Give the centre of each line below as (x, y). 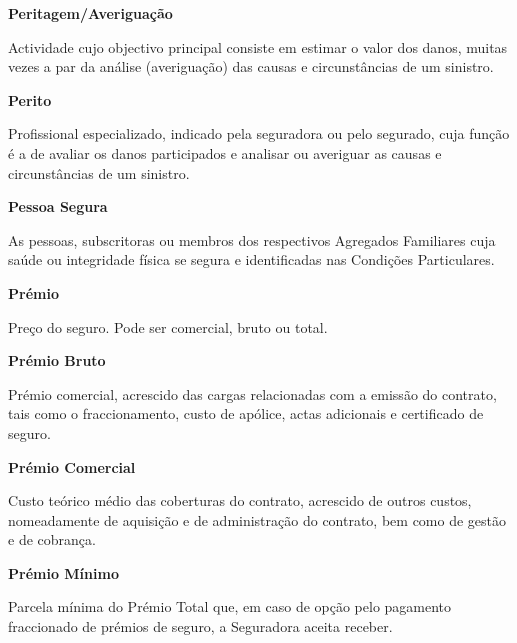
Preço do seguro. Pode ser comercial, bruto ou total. (168, 326)
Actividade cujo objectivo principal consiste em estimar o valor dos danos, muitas (258, 46)
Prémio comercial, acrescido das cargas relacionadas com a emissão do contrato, (252, 393)
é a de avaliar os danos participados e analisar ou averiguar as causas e (225, 152)
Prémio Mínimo (63, 572)
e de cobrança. (52, 539)
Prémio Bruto (57, 360)
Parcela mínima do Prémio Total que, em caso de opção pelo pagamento (230, 606)
